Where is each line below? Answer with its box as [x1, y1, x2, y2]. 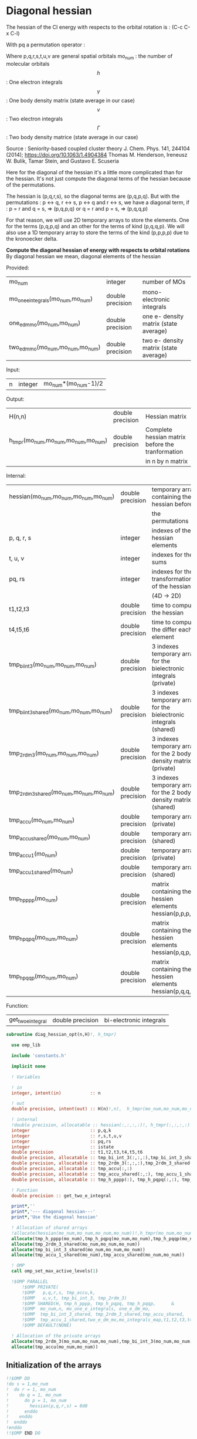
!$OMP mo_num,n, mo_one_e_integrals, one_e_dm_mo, [21, 1306, 151, 1312]
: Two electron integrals [6, 115, 63, 122]
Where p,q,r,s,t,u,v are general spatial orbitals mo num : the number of [6, 52, 173, 61]
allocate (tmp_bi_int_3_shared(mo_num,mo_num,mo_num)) [11, 1247, 145, 1252]
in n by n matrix [145, 457, 188, 465]
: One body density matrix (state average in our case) [6, 97, 135, 104]
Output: [6, 396, 25, 403]
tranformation [145, 448, 184, 456]
